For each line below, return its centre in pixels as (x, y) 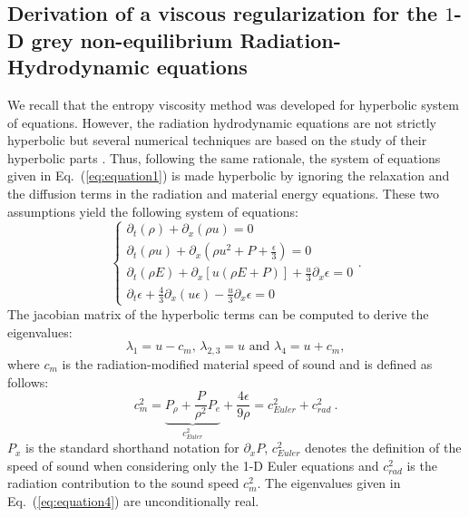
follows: (28, 381)
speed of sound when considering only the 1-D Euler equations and (193, 465)
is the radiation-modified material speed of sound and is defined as (247, 363)
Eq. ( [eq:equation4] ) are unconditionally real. (133, 500)
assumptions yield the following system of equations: (153, 211)
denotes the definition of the (383, 448)
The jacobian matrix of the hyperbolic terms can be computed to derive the (218, 313)
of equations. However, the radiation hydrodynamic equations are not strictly (222, 122)
